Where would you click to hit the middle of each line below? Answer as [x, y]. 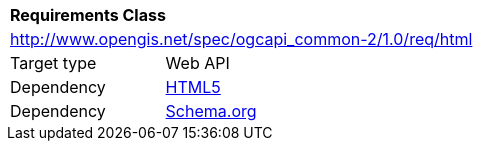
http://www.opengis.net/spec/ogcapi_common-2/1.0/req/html [241, 39]
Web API [197, 63]
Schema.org [211, 111]
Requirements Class [88, 15]
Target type [53, 63]
